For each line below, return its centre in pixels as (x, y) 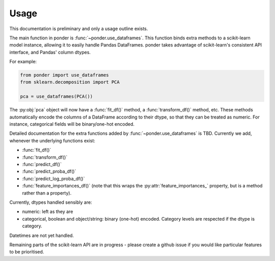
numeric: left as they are (48, 211)
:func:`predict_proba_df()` (49, 172)
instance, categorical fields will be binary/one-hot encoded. (72, 124)
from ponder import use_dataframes (64, 75)
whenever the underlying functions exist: (52, 140)
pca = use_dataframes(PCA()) (57, 97)
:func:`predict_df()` (42, 164)
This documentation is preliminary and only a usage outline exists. (79, 29)
